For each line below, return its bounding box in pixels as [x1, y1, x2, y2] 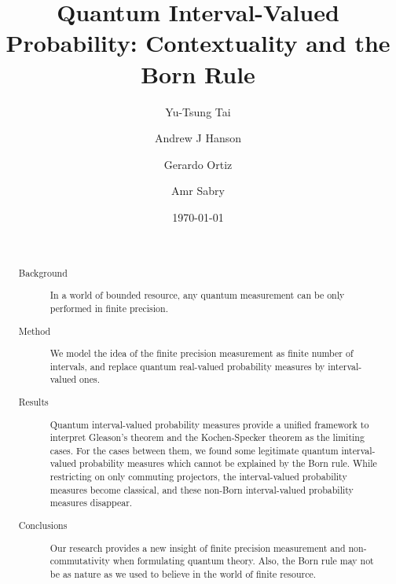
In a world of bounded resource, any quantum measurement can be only [49, 288, 345, 302]
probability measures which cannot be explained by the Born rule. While [79, 457, 377, 470]
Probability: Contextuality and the [5, 27, 390, 59]
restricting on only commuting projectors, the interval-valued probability [49, 470, 347, 483]
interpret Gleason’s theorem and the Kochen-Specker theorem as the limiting [49, 431, 365, 444]
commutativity [49, 554, 110, 567]
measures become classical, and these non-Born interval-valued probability [49, 483, 354, 496]
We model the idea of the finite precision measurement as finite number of [49, 347, 354, 360]
